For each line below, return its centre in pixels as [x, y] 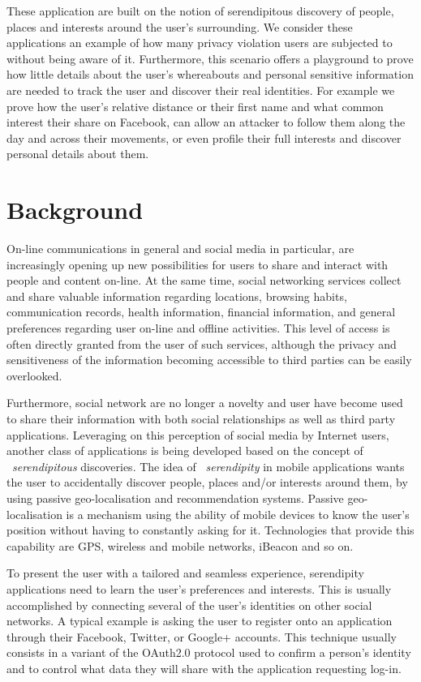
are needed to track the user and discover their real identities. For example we [201, 90]
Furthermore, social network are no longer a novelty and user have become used [205, 403]
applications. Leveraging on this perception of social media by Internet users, [198, 434]
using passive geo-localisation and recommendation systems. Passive [175, 498]
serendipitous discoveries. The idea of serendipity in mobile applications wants [208, 466]
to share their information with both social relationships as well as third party [201, 418]
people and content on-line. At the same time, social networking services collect [204, 280]
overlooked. [34, 375]
